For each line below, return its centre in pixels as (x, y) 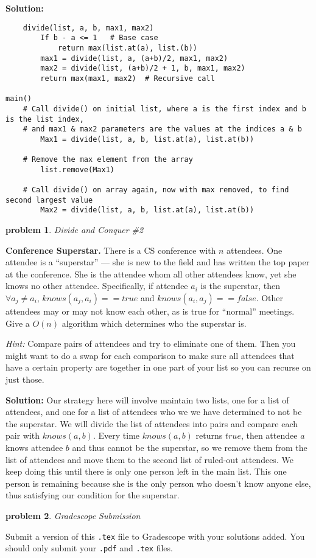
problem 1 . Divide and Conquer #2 (75, 230)
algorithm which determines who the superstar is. (154, 323)
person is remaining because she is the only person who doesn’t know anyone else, (158, 483)
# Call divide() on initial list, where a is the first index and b (164, 109)
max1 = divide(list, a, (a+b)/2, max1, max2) (134, 58)
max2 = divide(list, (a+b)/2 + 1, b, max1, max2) (143, 68)
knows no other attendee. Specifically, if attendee (97, 286)
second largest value (49, 200)
